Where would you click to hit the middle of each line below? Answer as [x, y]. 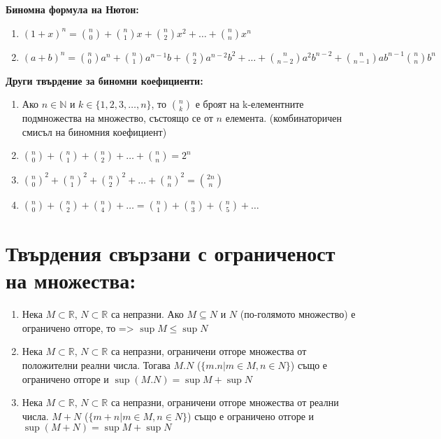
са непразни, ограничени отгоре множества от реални [225, 402]
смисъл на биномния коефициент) [94, 131]
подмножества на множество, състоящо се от [117, 118]
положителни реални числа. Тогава [96, 364]
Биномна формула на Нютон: [72, 9]
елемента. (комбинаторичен [283, 118]
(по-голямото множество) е [298, 314]
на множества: [71, 280]
